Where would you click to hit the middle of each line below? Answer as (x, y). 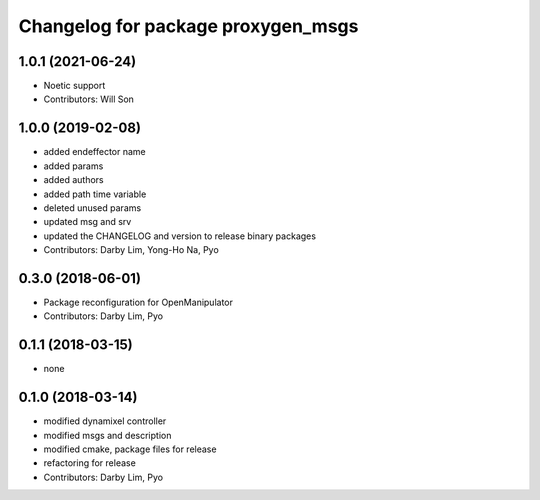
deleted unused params (92, 207)
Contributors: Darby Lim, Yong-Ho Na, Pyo (131, 250)
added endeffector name (95, 152)
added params (73, 166)
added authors (73, 180)
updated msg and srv (87, 222)
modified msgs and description (107, 435)
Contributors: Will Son (89, 99)
